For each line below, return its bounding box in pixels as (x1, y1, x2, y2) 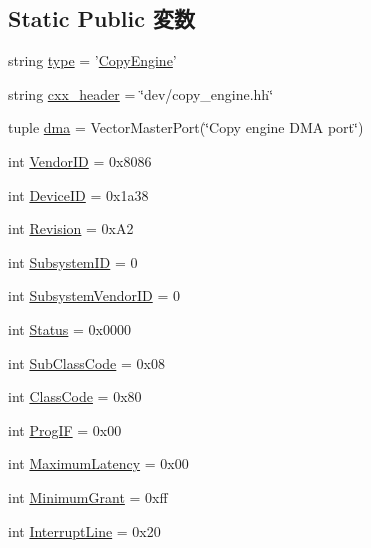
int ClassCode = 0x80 (8, 386, 142, 407)
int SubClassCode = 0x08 (8, 352, 165, 373)
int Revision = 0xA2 (8, 218, 134, 239)
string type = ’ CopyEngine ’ (8, 50, 177, 71)
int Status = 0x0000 (8, 318, 131, 339)
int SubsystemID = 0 (8, 251, 138, 272)
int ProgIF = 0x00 (8, 419, 122, 440)
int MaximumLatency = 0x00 (8, 453, 189, 474)
